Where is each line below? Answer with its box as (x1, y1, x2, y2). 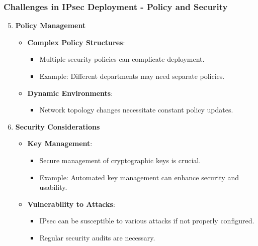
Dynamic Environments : (27, 87, 113, 98)
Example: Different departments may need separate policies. (39, 71, 225, 81)
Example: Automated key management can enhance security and (39, 172, 239, 182)
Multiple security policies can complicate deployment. (39, 54, 205, 64)
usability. (39, 182, 67, 192)
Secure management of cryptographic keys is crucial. (39, 155, 201, 165)
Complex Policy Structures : (27, 37, 125, 47)
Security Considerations (15, 121, 100, 132)
